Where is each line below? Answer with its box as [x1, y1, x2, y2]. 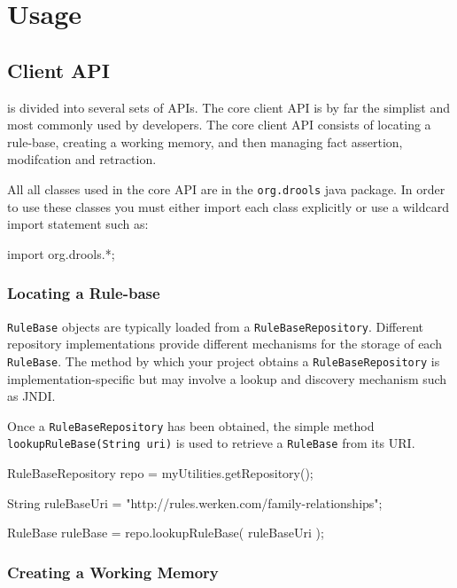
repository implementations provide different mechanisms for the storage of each [7, 334, 442, 353]
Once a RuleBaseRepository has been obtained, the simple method [7, 416, 375, 435]
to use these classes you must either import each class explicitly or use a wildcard [7, 197, 449, 216]
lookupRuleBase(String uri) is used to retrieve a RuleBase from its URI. [7, 434, 415, 452]
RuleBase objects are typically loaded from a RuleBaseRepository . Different [7, 317, 424, 335]
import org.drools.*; [7, 244, 115, 263]
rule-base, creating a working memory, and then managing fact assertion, [7, 132, 403, 151]
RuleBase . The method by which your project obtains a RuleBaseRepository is [7, 351, 440, 370]
